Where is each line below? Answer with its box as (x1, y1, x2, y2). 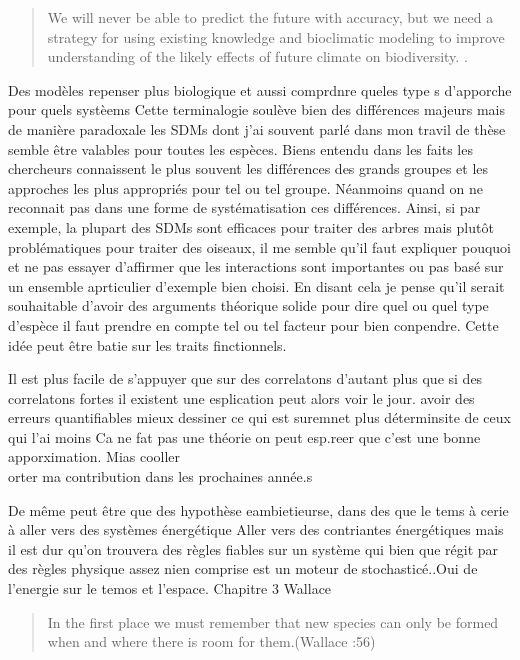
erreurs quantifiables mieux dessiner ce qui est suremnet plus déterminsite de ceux (8, 407, 511, 428)
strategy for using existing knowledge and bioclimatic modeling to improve (47, 26, 505, 47)
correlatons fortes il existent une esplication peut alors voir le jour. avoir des (8, 387, 475, 408)
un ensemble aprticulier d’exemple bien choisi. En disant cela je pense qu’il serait (8, 275, 505, 296)
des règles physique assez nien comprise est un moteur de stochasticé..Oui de (8, 558, 478, 579)
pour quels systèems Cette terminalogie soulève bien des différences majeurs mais (8, 99, 505, 120)
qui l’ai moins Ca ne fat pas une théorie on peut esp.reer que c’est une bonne (8, 426, 481, 447)
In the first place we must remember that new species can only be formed (47, 611, 499, 632)
